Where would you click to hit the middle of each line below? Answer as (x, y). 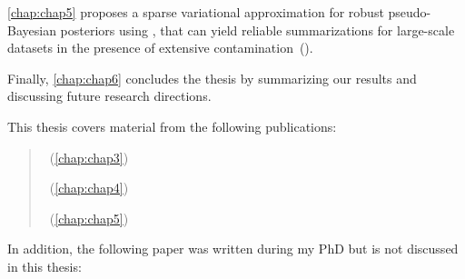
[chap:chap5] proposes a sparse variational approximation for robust (196, 12)
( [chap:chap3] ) (89, 157)
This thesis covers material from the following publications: (172, 126)
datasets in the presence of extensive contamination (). (160, 48)
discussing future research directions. (109, 96)
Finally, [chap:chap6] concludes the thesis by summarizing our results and (212, 78)
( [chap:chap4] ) (89, 188)
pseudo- (410, 12)
